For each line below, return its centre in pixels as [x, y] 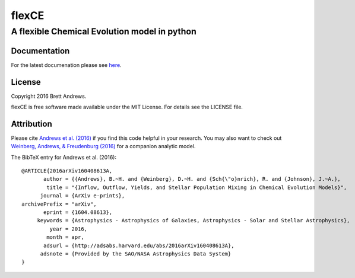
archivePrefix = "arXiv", [59, 204]
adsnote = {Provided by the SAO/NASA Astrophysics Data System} [136, 254]
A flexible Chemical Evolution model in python [104, 31]
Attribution [32, 124]
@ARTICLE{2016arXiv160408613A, [67, 171]
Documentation [40, 51]
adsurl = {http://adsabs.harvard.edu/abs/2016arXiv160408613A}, [139, 245]
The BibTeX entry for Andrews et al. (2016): [64, 157]
